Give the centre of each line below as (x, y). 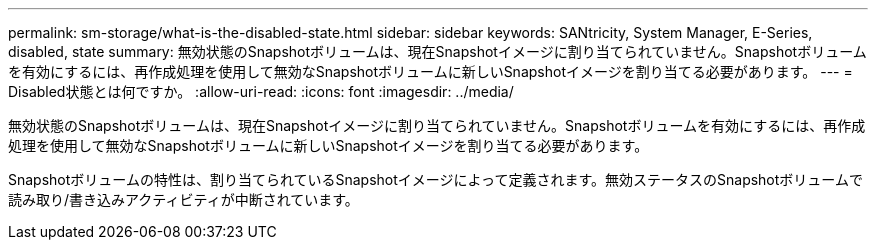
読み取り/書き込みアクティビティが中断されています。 (183, 199)
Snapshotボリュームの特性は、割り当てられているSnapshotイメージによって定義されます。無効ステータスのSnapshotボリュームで (435, 179)
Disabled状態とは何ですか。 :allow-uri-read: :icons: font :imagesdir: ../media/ (261, 91)
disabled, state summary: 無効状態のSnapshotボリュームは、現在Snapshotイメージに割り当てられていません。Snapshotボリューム (437, 51)
